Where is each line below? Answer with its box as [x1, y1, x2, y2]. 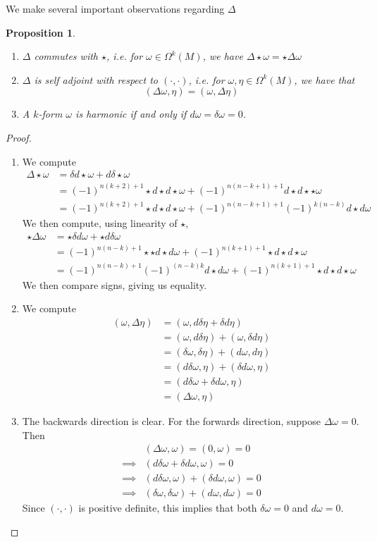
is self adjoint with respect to [34, 72, 158, 87]
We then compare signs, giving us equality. [22, 277, 207, 292]
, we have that [294, 72, 355, 87]
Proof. [6, 130, 32, 144]
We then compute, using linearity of [22, 216, 178, 230]
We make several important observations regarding [6, 1, 225, 16]
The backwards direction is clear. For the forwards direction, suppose [22, 414, 321, 429]
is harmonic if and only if [75, 106, 187, 121]
